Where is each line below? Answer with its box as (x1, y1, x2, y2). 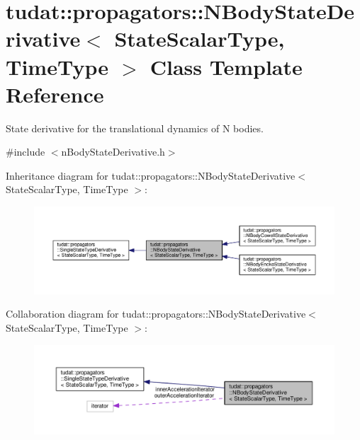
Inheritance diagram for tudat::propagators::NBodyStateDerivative (6, 168, 296, 183)
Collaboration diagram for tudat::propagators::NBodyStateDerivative (6, 306, 306, 321)
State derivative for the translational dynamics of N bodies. (6, 120, 264, 135)
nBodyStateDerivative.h (61, 144, 165, 159)
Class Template (150, 52, 303, 81)
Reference (6, 79, 104, 108)
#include (6, 144, 45, 159)
